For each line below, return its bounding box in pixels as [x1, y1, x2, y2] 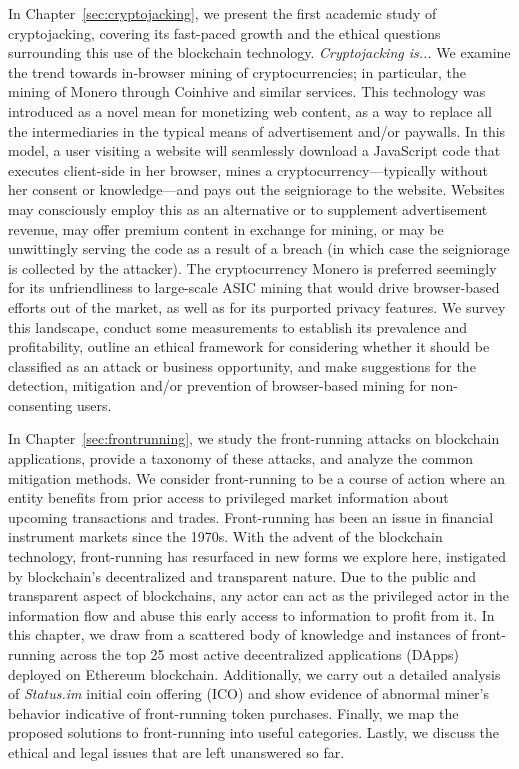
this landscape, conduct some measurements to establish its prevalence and [8, 316, 468, 337]
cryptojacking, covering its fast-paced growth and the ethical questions [8, 22, 441, 43]
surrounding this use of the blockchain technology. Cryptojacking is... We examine [8, 42, 511, 63]
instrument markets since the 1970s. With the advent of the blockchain [8, 526, 443, 547]
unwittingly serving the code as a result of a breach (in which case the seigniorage [8, 238, 510, 259]
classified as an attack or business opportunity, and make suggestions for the [8, 355, 476, 376]
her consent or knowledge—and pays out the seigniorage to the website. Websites [8, 179, 505, 200]
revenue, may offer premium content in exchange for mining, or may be [8, 218, 444, 239]
